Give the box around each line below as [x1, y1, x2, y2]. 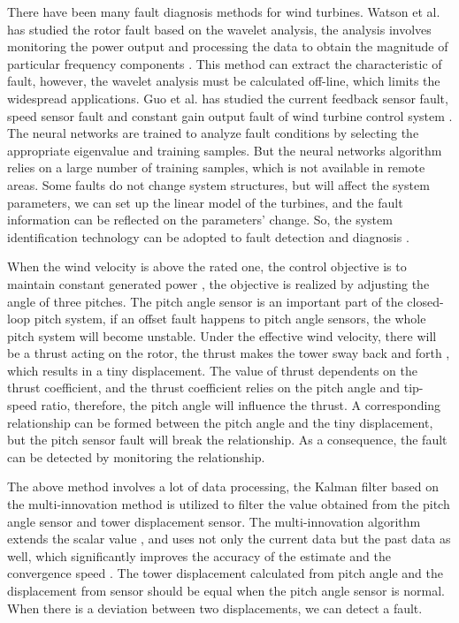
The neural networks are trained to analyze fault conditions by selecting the [7, 124, 419, 142]
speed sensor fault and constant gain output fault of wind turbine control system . [7, 106, 453, 125]
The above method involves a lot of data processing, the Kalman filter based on [7, 477, 440, 496]
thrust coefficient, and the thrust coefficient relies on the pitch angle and [7, 378, 401, 397]
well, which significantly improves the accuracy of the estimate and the [7, 546, 391, 565]
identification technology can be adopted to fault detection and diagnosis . [7, 227, 409, 246]
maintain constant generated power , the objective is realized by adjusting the [7, 274, 430, 293]
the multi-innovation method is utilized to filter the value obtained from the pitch [7, 495, 450, 513]
